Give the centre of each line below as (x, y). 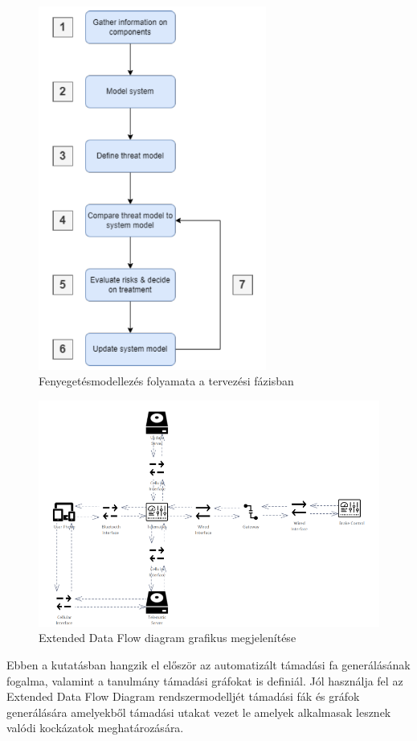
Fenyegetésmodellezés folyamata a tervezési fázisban (166, 381)
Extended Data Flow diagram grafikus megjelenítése (168, 638)
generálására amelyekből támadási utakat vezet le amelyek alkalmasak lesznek (199, 712)
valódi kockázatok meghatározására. (95, 728)
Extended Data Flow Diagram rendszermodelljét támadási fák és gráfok (183, 696)
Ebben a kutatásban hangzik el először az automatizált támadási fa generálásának (208, 665)
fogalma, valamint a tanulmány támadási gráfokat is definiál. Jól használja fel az (205, 680)
